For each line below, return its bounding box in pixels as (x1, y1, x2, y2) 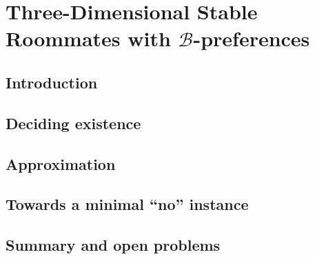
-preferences (193, 24, 310, 52)
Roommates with (6, 24, 171, 52)
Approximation (6, 153, 116, 174)
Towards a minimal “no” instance (6, 193, 249, 215)
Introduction (6, 71, 98, 93)
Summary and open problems (6, 234, 221, 256)
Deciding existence (6, 112, 141, 133)
